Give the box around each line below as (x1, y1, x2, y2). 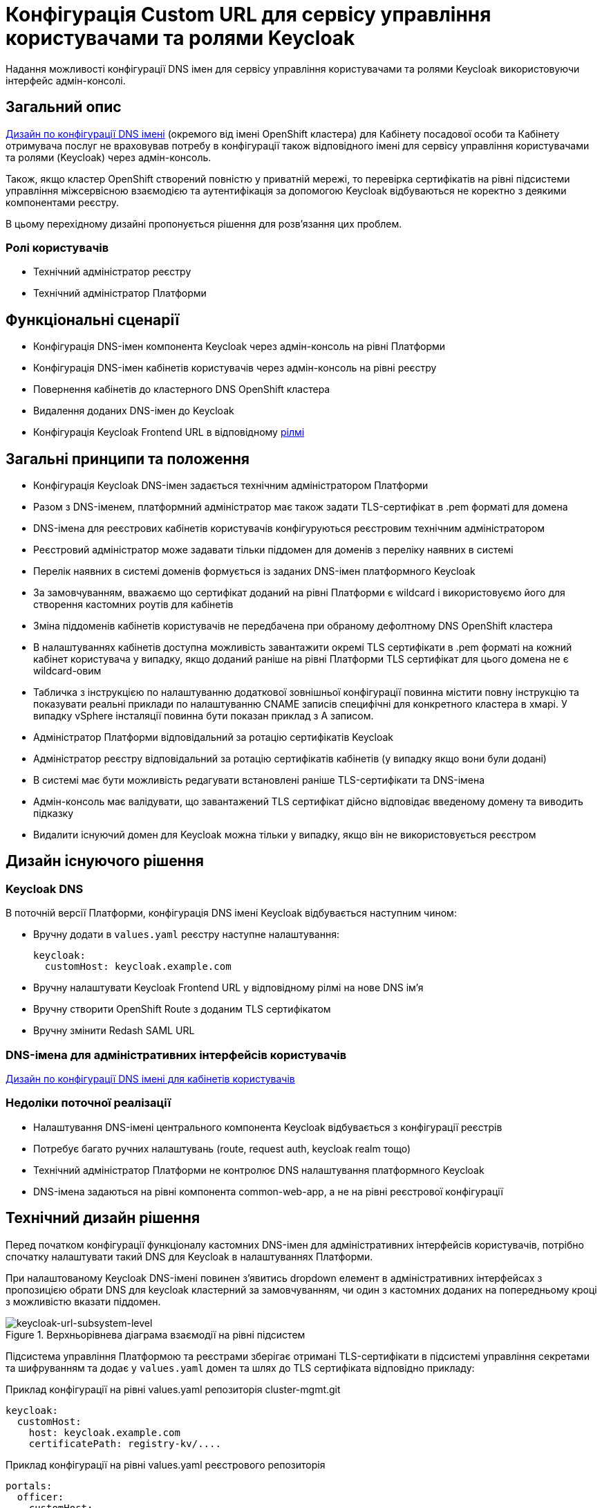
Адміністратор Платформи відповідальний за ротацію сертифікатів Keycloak (33, 731, 394, 744)
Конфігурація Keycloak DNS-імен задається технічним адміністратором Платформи (33, 479, 429, 492)
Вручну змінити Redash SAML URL (33, 1024, 195, 1037)
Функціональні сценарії (6, 311, 180, 329)
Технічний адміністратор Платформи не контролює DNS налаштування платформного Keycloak (33, 1164, 485, 1176)
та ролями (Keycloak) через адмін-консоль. (6, 151, 211, 163)
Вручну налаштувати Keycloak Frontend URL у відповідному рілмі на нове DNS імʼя (33, 982, 424, 994)
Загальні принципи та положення (6, 450, 250, 468)
